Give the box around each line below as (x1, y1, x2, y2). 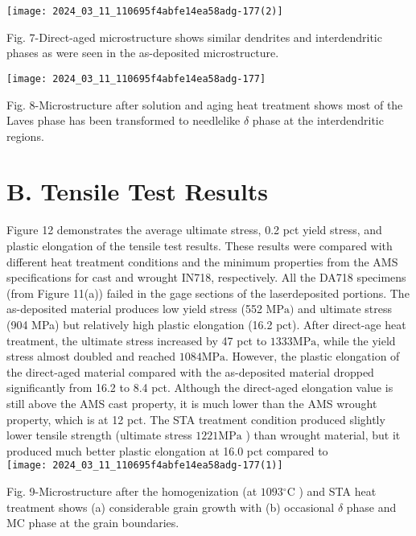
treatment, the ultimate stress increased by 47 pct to (6, 332, 267, 348)
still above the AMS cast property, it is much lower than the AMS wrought (6, 394, 377, 411)
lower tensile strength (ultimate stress (6, 427, 192, 443)
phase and (346, 498, 397, 515)
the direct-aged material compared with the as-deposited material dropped (6, 363, 374, 380)
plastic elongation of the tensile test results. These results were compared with (6, 237, 393, 254)
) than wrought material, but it (245, 427, 401, 443)
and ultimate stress (298, 300, 392, 317)
